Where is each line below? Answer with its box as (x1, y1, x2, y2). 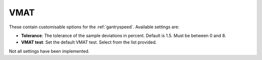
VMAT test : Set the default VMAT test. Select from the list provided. (21, 39, 157, 45)
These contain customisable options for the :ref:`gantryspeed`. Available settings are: (9, 24, 180, 30)
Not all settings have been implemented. (9, 48, 90, 54)
